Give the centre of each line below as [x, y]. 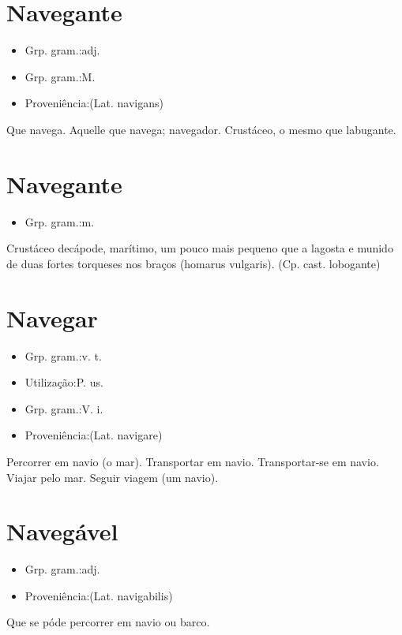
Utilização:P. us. [64, 382]
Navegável [62, 531]
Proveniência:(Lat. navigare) [94, 435]
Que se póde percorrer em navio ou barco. [108, 622]
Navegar [52, 317]
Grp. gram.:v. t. [63, 355]
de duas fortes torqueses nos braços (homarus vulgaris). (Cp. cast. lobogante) [193, 263]
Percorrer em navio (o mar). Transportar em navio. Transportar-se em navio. [193, 461]
